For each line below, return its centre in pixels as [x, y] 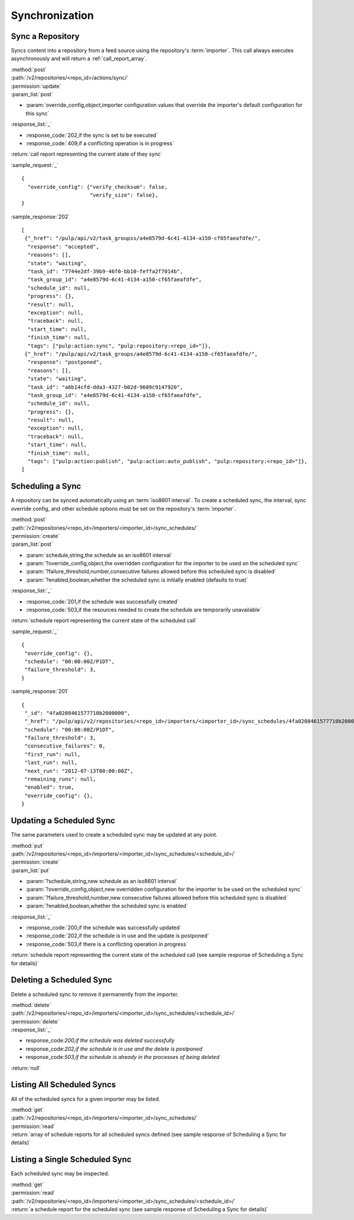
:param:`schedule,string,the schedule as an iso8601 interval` [99, 555]
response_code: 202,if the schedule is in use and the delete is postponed [114, 1049]
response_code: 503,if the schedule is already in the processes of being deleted [122, 1057]
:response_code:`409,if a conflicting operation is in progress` [100, 143]
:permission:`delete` [35, 1021]
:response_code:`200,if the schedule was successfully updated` [104, 928]
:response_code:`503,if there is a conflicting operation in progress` [107, 944]
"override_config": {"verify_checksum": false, [98, 187]
